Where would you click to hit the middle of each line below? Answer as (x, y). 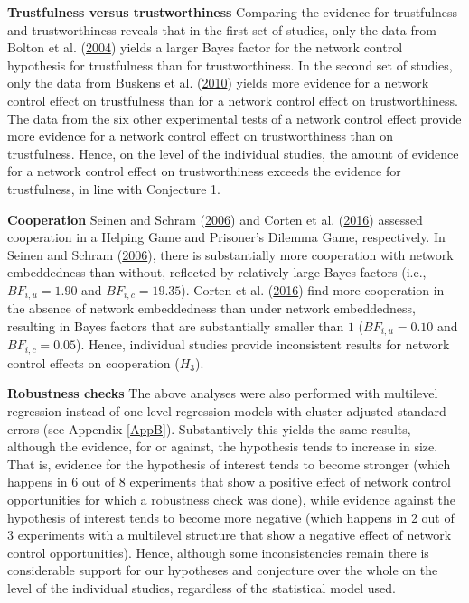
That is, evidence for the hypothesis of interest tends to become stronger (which (229, 464)
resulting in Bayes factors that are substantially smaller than (176, 325)
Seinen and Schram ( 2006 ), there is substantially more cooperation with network (230, 254)
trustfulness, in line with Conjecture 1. (114, 188)
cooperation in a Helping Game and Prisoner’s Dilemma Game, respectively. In (226, 237)
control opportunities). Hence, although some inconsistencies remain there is (218, 552)
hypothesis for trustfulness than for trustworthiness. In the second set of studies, (230, 65)
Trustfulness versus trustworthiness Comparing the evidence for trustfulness (233, 12)
